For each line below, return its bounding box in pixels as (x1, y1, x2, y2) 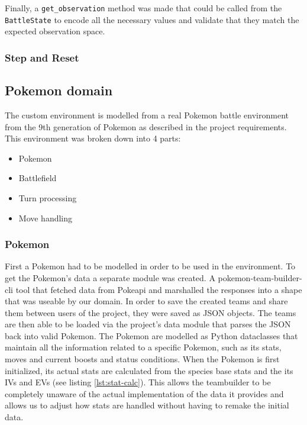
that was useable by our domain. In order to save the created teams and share (5, 295, 288, 307)
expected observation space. (5, 25, 105, 37)
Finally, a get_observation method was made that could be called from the (5, 2, 282, 14)
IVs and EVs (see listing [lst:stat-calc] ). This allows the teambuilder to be (5, 376, 271, 388)
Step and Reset (5, 50, 79, 65)
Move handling (18, 211, 73, 224)
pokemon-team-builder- (218, 271, 302, 284)
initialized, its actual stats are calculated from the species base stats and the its (5, 364, 293, 376)
